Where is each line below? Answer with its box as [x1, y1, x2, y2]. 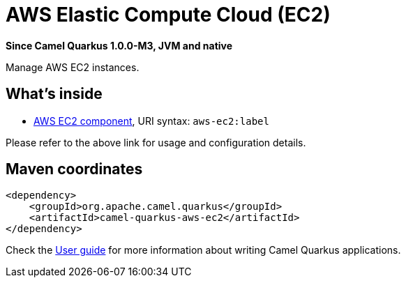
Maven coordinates [6, 160, 143, 178]
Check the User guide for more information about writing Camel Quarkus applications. [6, 244, 401, 257]
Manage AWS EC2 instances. [6, 61, 140, 73]
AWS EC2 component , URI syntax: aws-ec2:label [33, 114, 269, 127]
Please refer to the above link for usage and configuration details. [6, 136, 306, 148]
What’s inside [6, 85, 103, 103]
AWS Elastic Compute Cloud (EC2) [6, 3, 331, 26]
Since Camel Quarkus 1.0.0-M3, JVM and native [6, 39, 233, 52]
